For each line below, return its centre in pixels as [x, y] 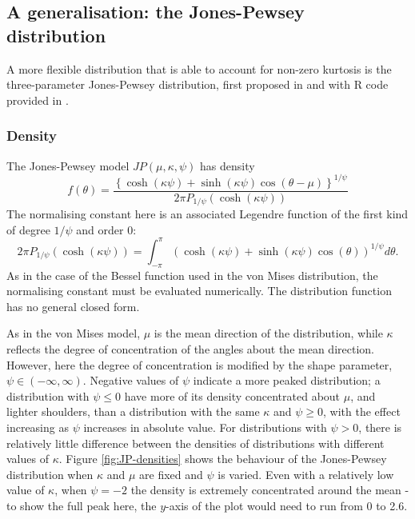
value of [26, 490]
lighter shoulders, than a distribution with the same [133, 411]
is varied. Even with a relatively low [306, 474]
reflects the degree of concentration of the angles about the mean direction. [190, 349]
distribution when [50, 474]
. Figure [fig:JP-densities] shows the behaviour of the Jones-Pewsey [223, 459]
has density [227, 165]
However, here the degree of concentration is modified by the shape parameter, [200, 364]
